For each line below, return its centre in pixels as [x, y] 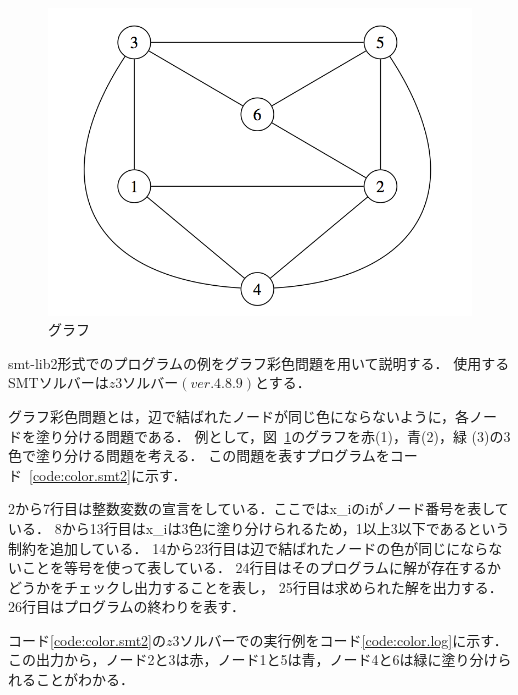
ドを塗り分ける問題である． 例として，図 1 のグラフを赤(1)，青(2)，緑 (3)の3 [259, 435]
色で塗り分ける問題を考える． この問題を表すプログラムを [199, 455]
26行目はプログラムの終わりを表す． [127, 606]
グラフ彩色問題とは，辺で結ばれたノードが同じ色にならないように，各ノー [253, 415]
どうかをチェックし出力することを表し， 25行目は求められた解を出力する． [255, 586]
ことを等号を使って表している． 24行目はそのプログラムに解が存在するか [261, 567]
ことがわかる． [84, 679]
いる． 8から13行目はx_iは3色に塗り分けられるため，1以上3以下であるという [259, 527]
